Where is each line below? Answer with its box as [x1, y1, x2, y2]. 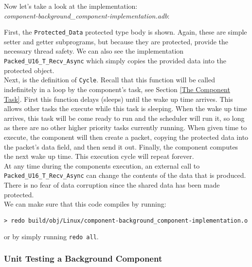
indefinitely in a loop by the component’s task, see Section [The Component [4, 84, 230, 94]
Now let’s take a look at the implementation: [4, 1, 138, 11]
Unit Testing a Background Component [4, 252, 162, 264]
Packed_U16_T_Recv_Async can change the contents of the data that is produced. [4, 170, 246, 180]
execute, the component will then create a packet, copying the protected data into [4, 132, 249, 142]
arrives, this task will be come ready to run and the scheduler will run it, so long [4, 113, 245, 123]
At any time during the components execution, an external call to [4, 160, 200, 171]
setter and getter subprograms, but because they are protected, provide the [4, 36, 229, 46]
